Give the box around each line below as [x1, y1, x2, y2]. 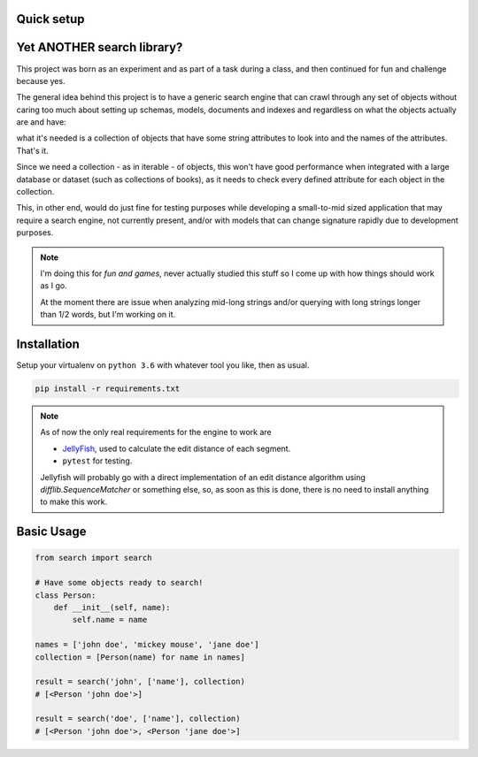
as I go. [40, 280, 67, 291]
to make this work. [40, 496, 108, 508]
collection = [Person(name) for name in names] [35, 652, 245, 662]
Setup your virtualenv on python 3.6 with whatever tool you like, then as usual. [16, 360, 310, 371]
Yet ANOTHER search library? [16, 40, 183, 55]
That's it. [16, 145, 49, 156]
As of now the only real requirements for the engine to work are [40, 427, 272, 438]
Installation [16, 336, 80, 351]
